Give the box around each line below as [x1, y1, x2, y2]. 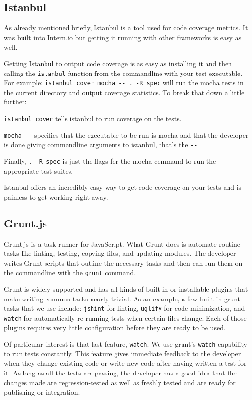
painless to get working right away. [4, 191, 108, 201]
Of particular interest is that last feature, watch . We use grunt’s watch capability [4, 339, 247, 349]
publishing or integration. [4, 387, 80, 397]
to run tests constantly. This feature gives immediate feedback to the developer [4, 348, 241, 358]
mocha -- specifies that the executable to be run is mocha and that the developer [4, 129, 249, 140]
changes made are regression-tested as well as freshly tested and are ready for [4, 377, 236, 387]
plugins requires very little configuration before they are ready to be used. [4, 322, 226, 332]
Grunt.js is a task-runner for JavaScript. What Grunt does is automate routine [4, 238, 240, 249]
